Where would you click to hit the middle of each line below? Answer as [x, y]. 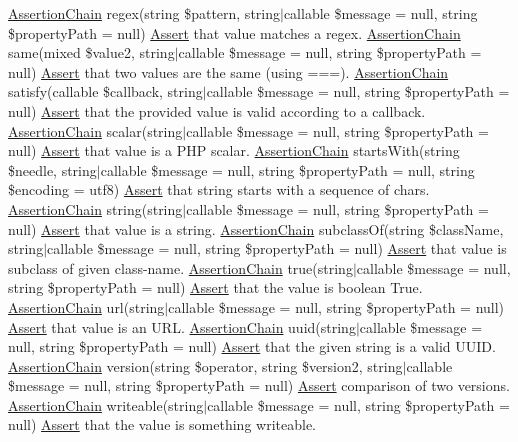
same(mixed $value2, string [91, 52]
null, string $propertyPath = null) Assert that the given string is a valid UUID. [252, 346]
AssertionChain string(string [95, 208]
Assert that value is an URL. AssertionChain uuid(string [182, 326]
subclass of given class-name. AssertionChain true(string [180, 267]
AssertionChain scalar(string [95, 130]
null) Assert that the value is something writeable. [162, 424]
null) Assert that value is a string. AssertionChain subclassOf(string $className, [256, 228]
